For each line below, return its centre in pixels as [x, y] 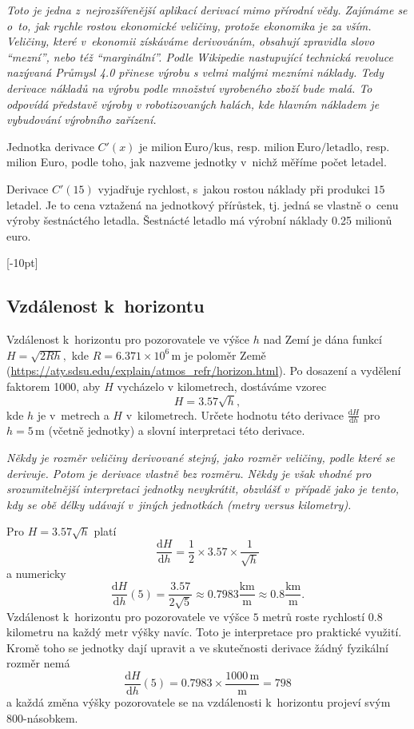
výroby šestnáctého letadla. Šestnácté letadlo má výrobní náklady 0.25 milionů [199, 220]
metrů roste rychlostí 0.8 [322, 616]
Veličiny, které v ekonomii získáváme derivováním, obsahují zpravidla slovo [191, 41]
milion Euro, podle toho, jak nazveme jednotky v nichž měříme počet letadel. [197, 162]
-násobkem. [51, 717]
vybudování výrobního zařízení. [82, 120]
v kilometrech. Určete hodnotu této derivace [235, 414]
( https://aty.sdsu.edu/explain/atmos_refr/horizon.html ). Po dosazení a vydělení [204, 370]
